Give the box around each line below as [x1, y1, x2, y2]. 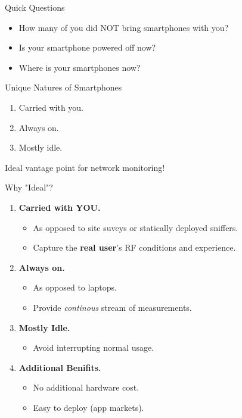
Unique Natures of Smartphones [5, 81, 122, 93]
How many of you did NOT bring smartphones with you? [18, 21, 229, 33]
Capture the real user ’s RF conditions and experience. [33, 241, 236, 254]
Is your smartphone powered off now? [18, 41, 156, 54]
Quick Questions [5, 1, 65, 13]
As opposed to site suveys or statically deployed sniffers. [33, 221, 238, 233]
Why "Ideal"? [5, 181, 53, 194]
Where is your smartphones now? [18, 61, 141, 73]
